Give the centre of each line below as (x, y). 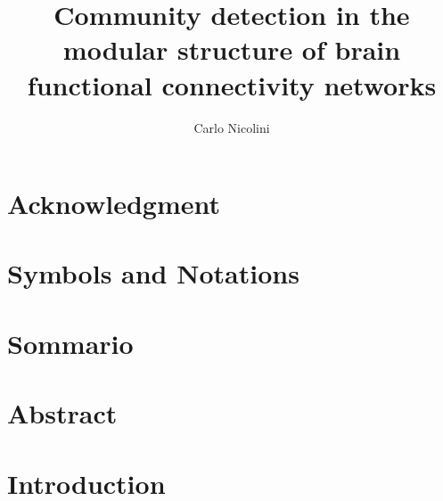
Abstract (62, 413)
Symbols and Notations (153, 273)
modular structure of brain (232, 49)
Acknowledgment (114, 204)
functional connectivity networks (232, 84)
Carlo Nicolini (232, 127)
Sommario (70, 343)
